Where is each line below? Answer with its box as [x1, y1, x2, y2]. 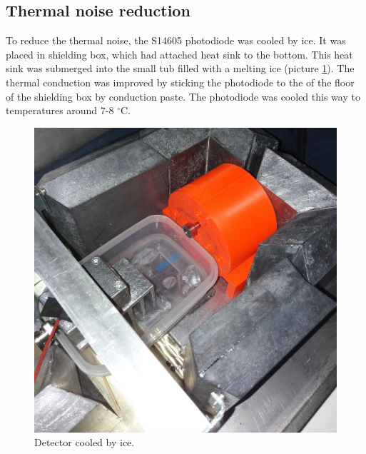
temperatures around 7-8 [6, 103, 114, 118]
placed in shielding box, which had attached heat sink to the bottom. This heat [6, 46, 353, 61]
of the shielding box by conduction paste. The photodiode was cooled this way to [6, 89, 360, 104]
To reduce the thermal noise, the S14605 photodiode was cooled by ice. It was [6, 33, 346, 48]
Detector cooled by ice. [34, 435, 135, 450]
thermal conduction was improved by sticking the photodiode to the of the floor [6, 74, 355, 89]
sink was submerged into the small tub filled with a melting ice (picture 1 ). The [6, 61, 355, 76]
